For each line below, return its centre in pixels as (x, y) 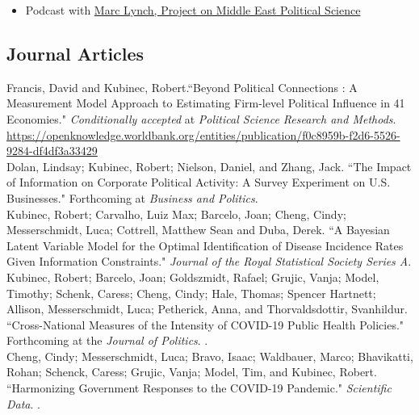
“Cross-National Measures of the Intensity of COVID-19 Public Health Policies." (205, 324)
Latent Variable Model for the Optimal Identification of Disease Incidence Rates (205, 245)
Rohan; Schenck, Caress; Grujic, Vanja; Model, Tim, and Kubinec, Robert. (192, 372)
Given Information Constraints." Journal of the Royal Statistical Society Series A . (209, 261)
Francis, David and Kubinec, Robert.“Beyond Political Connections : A (182, 87)
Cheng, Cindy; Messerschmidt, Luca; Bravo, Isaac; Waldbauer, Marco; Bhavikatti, (210, 356)
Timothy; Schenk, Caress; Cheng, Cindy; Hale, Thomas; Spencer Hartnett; (191, 293)
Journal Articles (75, 53)
